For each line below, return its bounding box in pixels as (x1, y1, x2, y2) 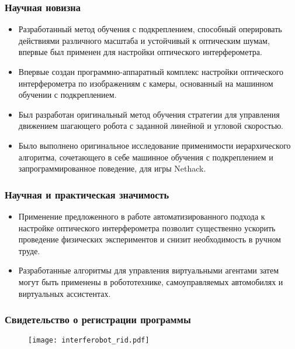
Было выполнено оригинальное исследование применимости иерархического (18, 139, 291, 151)
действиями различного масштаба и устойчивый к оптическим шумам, (18, 34, 270, 46)
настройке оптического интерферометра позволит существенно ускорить (18, 221, 276, 234)
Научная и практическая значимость (5, 187, 169, 201)
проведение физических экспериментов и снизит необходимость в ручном (18, 233, 281, 245)
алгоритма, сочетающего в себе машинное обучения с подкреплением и (18, 150, 273, 163)
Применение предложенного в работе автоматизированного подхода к (18, 210, 265, 222)
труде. (18, 244, 40, 256)
